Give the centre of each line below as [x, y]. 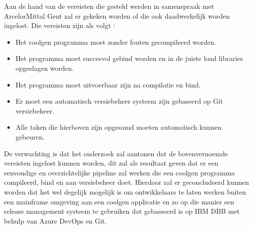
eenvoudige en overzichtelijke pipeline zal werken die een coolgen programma [120, 172]
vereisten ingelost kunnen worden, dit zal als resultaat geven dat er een [111, 163]
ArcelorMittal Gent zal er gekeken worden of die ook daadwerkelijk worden [117, 15]
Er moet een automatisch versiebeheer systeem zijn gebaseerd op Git [119, 101]
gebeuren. [30, 136]
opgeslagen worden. [45, 68]
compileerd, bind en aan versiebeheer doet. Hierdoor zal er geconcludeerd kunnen [126, 182]
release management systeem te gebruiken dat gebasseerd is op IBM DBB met [122, 211]
